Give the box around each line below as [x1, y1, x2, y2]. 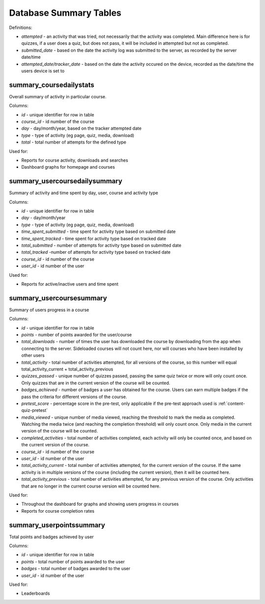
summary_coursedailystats [9, 81, 95, 89]
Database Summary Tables [9, 7, 122, 18]
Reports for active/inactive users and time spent [21, 281, 119, 287]
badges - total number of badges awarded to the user [21, 566, 131, 572]
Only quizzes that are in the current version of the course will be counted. [21, 380, 170, 386]
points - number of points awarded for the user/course [21, 332, 132, 338]
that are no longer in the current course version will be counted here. [21, 483, 160, 489]
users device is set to [21, 68, 65, 74]
